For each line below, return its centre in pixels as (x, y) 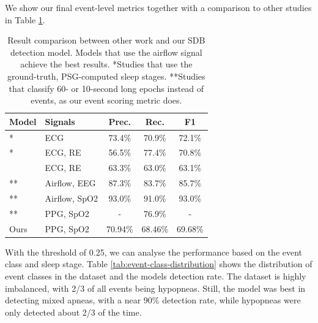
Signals (60, 121)
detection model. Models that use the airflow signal (106, 52)
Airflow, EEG (70, 183)
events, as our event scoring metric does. (106, 100)
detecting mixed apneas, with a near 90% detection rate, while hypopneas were (153, 300)
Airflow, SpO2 (71, 198)
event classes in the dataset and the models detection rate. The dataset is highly (156, 275)
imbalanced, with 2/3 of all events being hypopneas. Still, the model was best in (155, 288)
